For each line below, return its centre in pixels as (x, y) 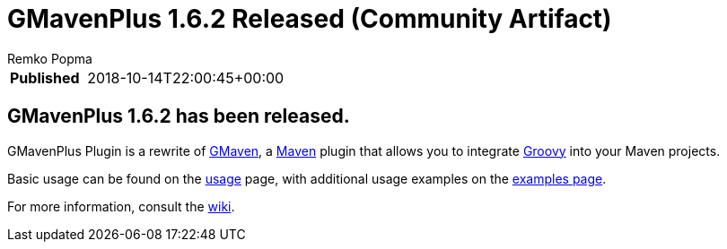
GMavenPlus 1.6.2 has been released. (179, 116)
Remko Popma (50, 58)
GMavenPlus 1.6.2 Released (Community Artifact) (310, 19)
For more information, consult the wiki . (121, 206)
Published (45, 77)
